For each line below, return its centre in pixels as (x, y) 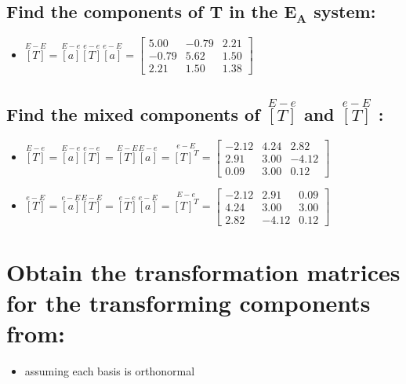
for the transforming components (188, 303)
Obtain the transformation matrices (203, 271)
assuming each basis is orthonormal (110, 371)
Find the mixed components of (133, 113)
